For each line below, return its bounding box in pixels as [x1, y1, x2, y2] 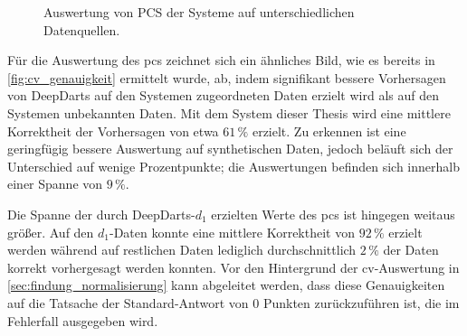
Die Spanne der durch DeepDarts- [7, 204, 195, 223]
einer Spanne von [7, 174, 103, 193]
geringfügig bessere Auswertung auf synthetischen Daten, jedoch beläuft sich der [7, 139, 453, 158]
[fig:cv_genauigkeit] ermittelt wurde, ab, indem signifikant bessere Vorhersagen [7, 68, 446, 87]
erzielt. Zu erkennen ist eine [252, 121, 406, 140]
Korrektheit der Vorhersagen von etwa [7, 121, 219, 140]
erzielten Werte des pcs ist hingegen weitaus [211, 204, 455, 223]
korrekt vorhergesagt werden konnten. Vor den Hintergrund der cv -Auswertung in [7, 257, 460, 276]
